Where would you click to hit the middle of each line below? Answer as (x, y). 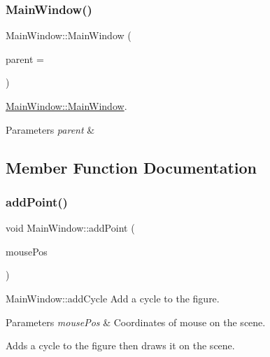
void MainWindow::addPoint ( (70, 228)
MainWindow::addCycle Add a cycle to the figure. (113, 298)
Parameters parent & (50, 129)
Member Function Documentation (132, 167)
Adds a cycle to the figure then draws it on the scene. (120, 345)
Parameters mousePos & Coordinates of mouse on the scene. (136, 322)
